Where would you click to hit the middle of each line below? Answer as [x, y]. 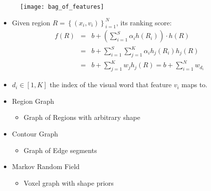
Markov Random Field [46, 166]
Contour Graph [35, 133]
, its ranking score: [144, 22]
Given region [31, 22]
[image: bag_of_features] [62, 7]
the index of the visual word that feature [111, 85]
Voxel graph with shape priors [69, 182]
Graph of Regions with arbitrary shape [82, 117]
